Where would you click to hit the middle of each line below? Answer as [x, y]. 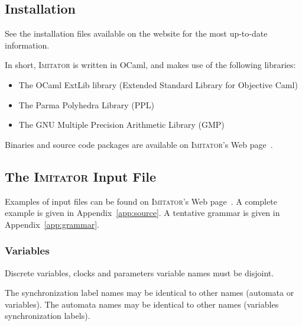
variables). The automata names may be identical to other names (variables [142, 304]
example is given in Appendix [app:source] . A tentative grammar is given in [142, 213]
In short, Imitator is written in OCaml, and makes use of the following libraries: [150, 65]
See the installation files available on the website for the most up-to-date [136, 33]
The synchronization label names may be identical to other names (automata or [150, 293]
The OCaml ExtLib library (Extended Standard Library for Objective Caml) [158, 84]
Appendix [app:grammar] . [52, 224]
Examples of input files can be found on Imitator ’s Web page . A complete [141, 201]
